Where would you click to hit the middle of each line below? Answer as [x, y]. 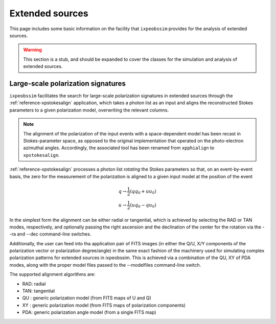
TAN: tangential [39, 291]
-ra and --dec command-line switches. [50, 234]
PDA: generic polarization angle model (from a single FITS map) [89, 312]
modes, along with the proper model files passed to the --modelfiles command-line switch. [105, 265]
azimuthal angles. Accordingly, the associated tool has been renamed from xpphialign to [119, 148]
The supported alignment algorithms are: [52, 274]
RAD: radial [34, 284]
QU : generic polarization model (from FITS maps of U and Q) [87, 298]
